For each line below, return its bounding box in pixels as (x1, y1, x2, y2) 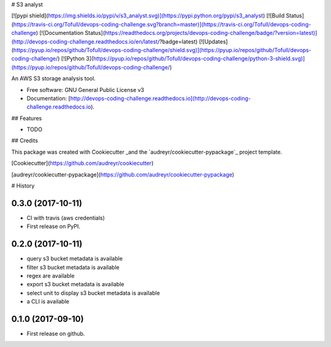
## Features (11, 114, 42, 122)
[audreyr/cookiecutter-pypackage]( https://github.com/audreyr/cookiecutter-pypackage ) (11, 170, 235, 178)
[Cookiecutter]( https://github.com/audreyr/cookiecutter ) (11, 159, 154, 167)
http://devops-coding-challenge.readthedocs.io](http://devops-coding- (70, 94, 251, 102)
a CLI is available (26, 298, 70, 305)
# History (11, 182, 35, 189)
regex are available (26, 272, 75, 280)
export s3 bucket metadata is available (26, 281, 124, 288)
